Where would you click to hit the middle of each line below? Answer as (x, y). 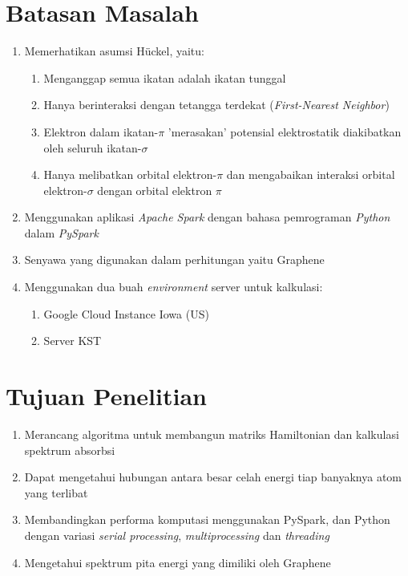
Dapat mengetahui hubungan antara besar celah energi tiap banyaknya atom (213, 477)
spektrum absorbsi (70, 450)
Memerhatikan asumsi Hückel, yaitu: (114, 51)
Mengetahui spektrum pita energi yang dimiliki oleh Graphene (178, 562)
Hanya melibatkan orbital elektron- (130, 174)
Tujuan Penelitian (106, 396)
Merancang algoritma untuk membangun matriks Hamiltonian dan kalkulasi (212, 434)
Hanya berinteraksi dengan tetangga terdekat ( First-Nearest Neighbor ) (216, 105)
